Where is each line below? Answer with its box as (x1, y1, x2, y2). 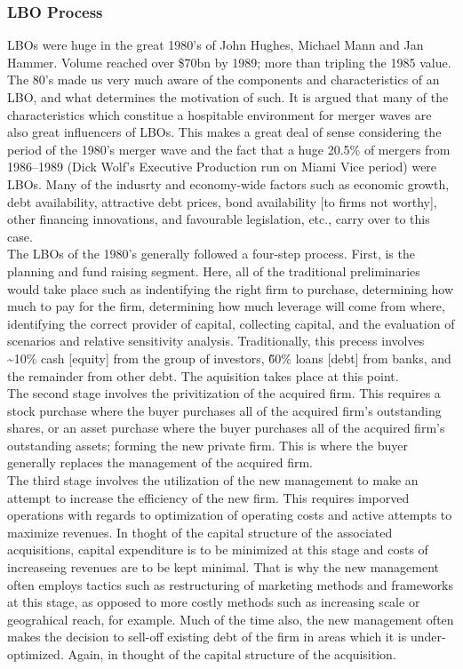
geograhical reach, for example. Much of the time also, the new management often (7, 609, 454, 628)
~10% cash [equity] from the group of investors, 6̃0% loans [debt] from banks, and (7, 348, 451, 367)
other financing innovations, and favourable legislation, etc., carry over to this (7, 210, 430, 228)
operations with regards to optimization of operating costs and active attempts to (7, 506, 452, 524)
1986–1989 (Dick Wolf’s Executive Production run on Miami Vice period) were (7, 157, 437, 176)
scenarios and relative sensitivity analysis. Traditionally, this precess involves (7, 331, 425, 350)
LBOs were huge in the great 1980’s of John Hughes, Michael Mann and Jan (7, 36, 424, 54)
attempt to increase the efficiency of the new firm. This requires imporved (7, 488, 410, 506)
